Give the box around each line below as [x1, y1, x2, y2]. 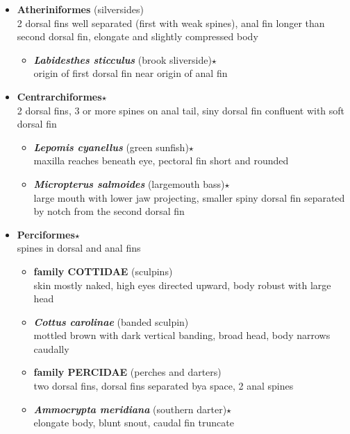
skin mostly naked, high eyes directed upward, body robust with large [33, 277, 331, 292]
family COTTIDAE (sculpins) [33, 263, 173, 278]
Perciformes [17, 227, 75, 241]
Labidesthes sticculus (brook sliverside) [33, 52, 212, 67]
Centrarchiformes [17, 89, 102, 103]
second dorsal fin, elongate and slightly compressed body [17, 29, 258, 44]
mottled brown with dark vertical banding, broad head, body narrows [33, 328, 331, 342]
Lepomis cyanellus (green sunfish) [33, 139, 189, 154]
